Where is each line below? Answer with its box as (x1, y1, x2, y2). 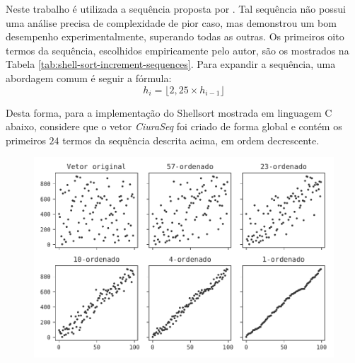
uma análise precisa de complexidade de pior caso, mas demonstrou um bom (6, 15, 337, 30)
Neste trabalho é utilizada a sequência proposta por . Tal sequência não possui (6, 1, 346, 16)
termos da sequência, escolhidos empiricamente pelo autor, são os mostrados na (6, 42, 349, 57)
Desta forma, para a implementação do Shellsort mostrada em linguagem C (6, 105, 332, 120)
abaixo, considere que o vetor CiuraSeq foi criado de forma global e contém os (6, 119, 342, 134)
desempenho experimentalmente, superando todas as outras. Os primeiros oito (6, 29, 344, 44)
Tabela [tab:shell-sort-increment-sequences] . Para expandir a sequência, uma (6, 57, 336, 71)
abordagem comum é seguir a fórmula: (6, 70, 172, 85)
